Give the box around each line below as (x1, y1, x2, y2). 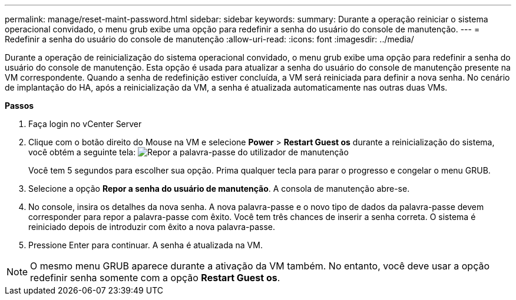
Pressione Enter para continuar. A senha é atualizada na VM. (28, 240, 263, 250)
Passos (5, 101, 34, 111)
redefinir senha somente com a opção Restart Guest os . (30, 272, 280, 284)
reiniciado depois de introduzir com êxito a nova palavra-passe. (28, 222, 275, 232)
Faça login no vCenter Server (28, 119, 142, 129)
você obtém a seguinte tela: (28, 147, 136, 157)
